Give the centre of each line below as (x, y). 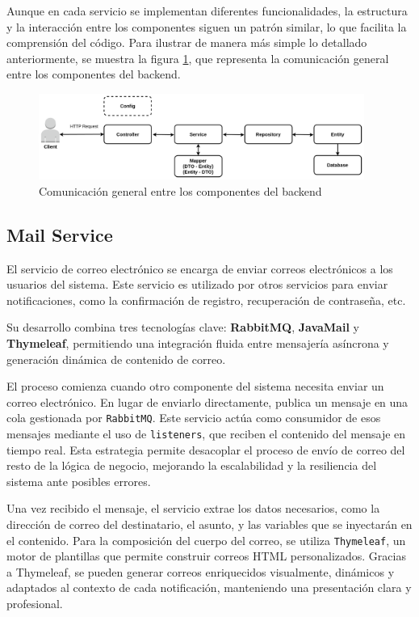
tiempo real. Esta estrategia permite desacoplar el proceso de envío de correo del (206, 449)
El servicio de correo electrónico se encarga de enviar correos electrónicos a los (200, 268)
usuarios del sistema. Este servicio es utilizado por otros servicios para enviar (197, 284)
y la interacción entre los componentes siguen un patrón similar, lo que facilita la (207, 26)
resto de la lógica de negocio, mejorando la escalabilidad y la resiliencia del (192, 465)
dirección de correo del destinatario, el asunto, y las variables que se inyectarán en (209, 524)
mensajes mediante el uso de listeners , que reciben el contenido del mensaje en (206, 433)
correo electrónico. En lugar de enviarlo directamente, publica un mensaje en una (207, 401)
